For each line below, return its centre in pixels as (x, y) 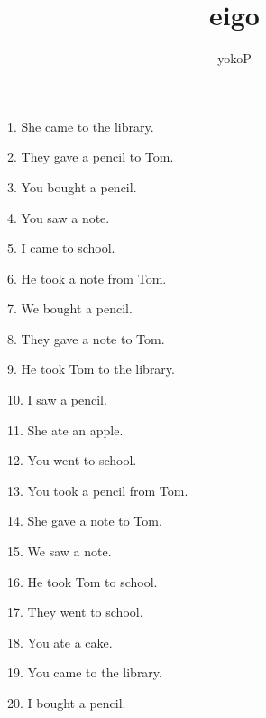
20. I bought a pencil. (67, 703)
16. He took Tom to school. (83, 581)
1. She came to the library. (81, 126)
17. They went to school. (75, 612)
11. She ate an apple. (65, 429)
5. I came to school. (61, 248)
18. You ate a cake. (60, 642)
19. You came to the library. (85, 672)
